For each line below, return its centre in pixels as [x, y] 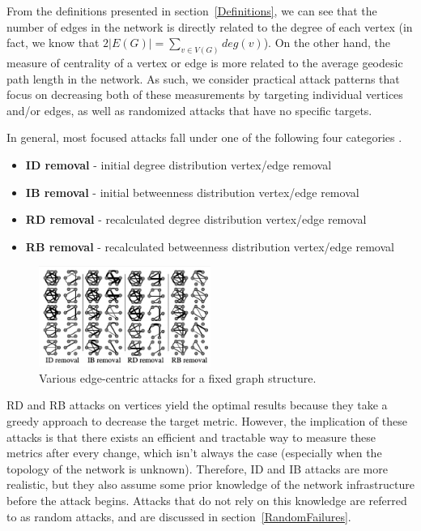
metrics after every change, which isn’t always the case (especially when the [194, 453]
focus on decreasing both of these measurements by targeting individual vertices [205, 94]
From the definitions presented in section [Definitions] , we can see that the [192, 11]
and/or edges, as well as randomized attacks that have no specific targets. [189, 110]
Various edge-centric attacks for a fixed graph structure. [178, 377]
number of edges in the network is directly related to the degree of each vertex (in [210, 26]
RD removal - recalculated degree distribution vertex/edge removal [196, 219]
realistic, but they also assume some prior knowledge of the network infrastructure [210, 484]
